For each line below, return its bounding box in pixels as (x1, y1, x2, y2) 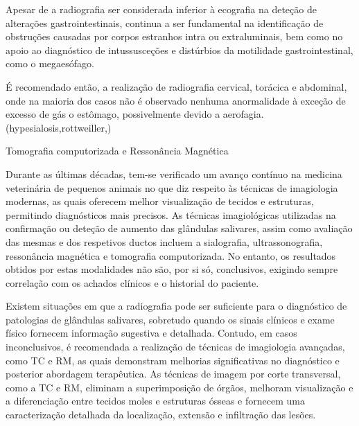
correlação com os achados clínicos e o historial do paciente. (6, 275, 259, 290)
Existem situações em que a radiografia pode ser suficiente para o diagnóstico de (6, 299, 347, 313)
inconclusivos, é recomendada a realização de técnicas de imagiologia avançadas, (6, 339, 345, 354)
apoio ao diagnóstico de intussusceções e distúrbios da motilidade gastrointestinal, (6, 42, 353, 57)
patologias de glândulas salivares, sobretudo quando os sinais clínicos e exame (6, 312, 335, 326)
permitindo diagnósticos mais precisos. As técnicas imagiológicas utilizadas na (6, 207, 336, 222)
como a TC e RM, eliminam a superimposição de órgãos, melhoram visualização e (6, 380, 353, 394)
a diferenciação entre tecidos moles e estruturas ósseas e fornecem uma (6, 393, 305, 408)
